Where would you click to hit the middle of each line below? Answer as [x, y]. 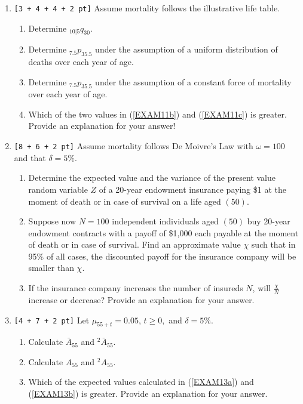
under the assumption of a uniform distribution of [186, 49]
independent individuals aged [165, 221]
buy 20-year [269, 221]
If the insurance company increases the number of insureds [136, 288]
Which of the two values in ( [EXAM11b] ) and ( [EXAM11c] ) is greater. [157, 114]
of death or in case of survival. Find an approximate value [134, 244]
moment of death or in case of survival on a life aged [125, 201]
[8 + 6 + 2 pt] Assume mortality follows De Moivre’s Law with [134, 146]
